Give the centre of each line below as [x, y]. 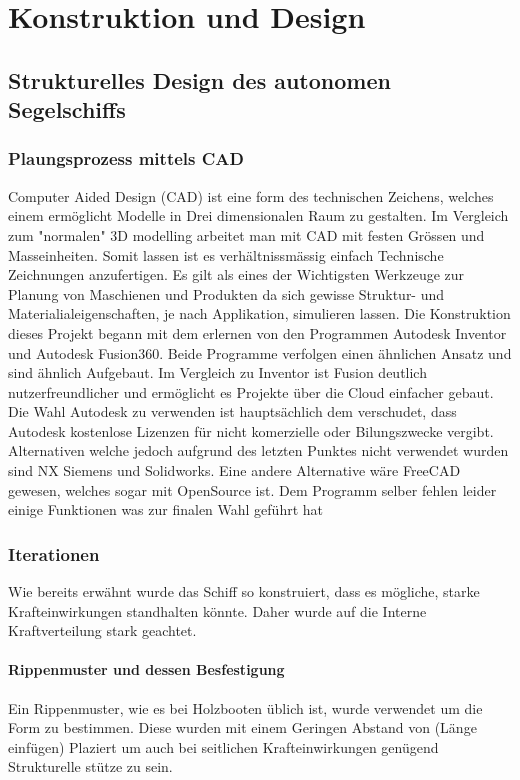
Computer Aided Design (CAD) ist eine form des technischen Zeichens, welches [251, 195]
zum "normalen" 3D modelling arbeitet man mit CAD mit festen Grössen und [246, 234]
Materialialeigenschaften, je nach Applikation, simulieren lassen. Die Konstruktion [259, 313]
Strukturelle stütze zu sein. [90, 766]
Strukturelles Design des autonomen [199, 79]
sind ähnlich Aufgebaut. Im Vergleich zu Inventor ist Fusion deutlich [217, 372]
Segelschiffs [67, 109]
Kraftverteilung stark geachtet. [102, 630]
